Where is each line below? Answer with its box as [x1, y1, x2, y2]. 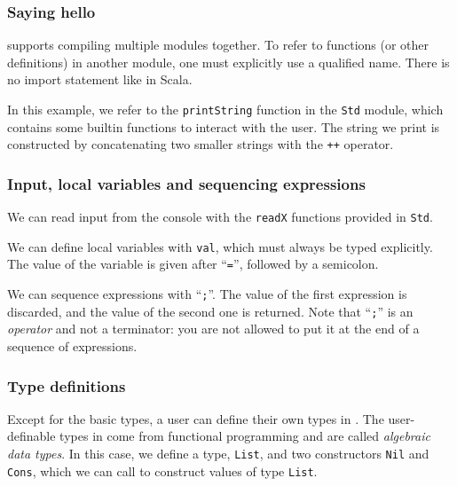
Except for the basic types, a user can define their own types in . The [7, 409, 384, 427]
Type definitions [7, 374, 126, 396]
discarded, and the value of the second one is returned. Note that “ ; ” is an [7, 302, 414, 320]
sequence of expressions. [7, 337, 138, 355]
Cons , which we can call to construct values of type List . [7, 461, 318, 480]
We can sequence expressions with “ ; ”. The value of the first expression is [7, 285, 407, 303]
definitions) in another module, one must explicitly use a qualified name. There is [7, 52, 450, 71]
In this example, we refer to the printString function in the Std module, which [7, 100, 444, 118]
